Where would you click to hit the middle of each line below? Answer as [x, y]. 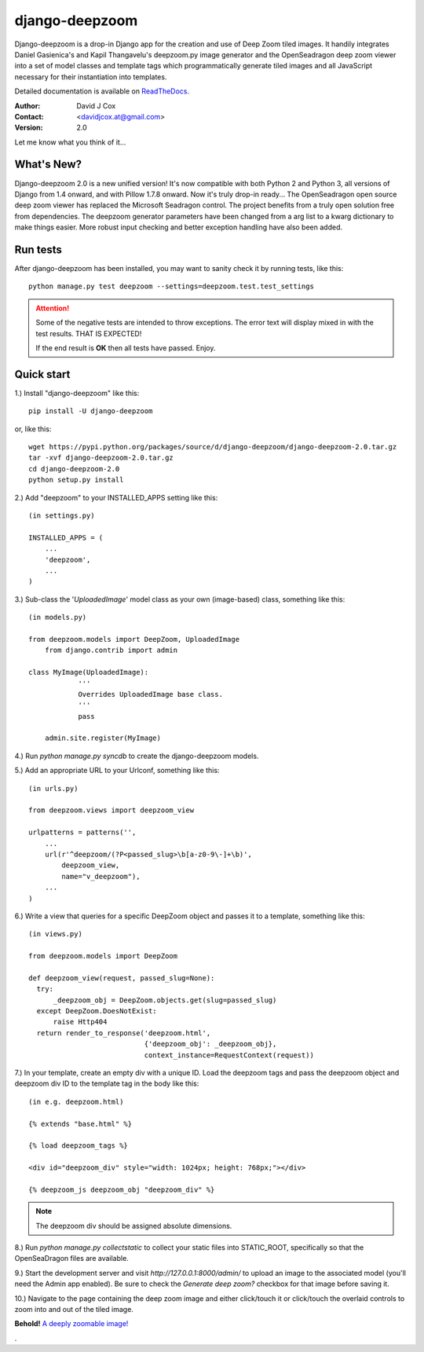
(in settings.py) [62, 516]
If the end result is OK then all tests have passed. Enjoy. [126, 348]
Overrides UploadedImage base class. [151, 694]
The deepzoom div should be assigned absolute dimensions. [134, 1226]
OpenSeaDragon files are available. [71, 1259]
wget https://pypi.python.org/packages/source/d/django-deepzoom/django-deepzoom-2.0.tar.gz [213, 447]
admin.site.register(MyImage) [102, 738]
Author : [27, 105]
